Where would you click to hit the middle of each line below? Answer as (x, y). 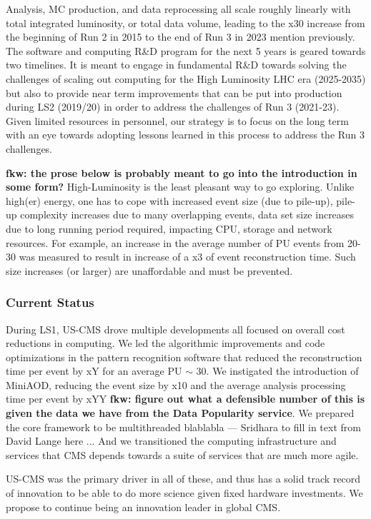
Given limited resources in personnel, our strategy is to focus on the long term (177, 120)
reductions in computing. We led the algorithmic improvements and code (165, 343)
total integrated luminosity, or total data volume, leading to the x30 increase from (185, 22)
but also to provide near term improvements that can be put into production (174, 92)
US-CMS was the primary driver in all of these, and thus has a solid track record (183, 479)
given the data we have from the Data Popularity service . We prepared (180, 413)
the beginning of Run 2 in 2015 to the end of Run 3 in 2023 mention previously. (180, 37)
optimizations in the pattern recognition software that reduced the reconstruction (184, 357)
